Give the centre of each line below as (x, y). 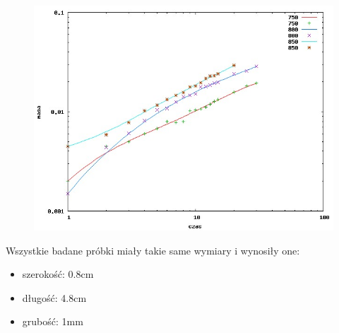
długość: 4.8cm (54, 297)
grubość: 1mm (53, 321)
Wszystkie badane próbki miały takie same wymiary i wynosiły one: (153, 250)
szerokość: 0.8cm (58, 274)
